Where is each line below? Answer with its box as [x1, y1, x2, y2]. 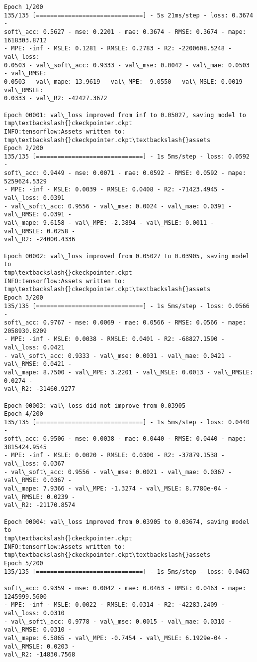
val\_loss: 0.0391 [4, 194, 65, 202]
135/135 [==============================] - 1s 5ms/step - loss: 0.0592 [4, 153, 250, 160]
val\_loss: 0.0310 [4, 609, 65, 617]
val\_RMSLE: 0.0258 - [4, 227, 76, 235]
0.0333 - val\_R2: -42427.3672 [4, 95, 107, 102]
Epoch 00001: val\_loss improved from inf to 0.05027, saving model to [4, 111, 246, 119]
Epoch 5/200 [4, 559, 43, 567]
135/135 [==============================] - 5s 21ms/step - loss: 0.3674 [4, 11, 254, 19]
